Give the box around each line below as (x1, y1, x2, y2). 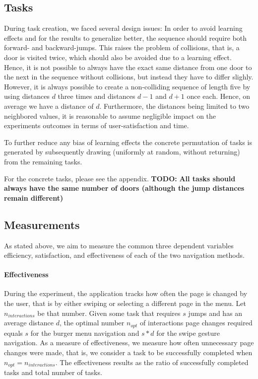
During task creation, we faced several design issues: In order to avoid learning (4, 23, 243, 33)
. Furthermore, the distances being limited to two (99, 100, 250, 111)
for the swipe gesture (156, 327, 220, 338)
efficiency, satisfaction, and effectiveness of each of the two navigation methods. (4, 250, 245, 260)
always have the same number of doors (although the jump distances (4, 183, 245, 193)
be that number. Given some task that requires (37, 307, 181, 318)
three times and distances (58, 91, 135, 101)
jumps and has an (188, 307, 243, 318)
